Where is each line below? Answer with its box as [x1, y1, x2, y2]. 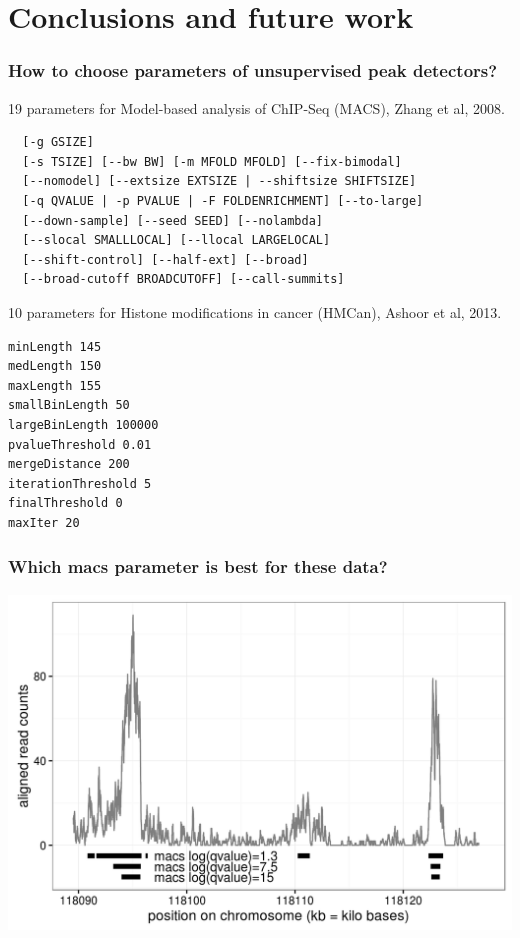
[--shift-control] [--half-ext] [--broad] [22, 252, 309, 267]
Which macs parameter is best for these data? [8, 554, 388, 579]
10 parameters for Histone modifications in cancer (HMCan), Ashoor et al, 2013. [8, 301, 502, 322]
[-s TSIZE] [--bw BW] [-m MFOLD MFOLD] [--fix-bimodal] [22, 154, 402, 169]
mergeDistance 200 [8, 457, 130, 472]
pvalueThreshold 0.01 [8, 437, 152, 452]
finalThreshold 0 [8, 496, 123, 511]
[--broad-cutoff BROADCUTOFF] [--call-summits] [22, 272, 345, 287]
